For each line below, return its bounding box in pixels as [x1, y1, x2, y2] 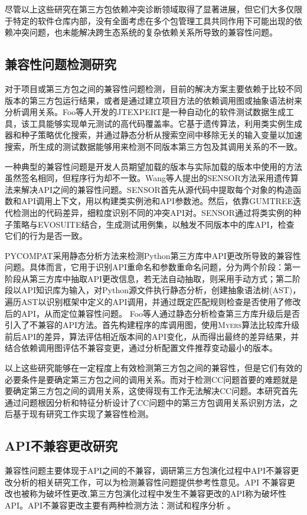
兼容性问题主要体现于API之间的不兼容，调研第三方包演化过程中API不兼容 [5, 464, 291, 477]
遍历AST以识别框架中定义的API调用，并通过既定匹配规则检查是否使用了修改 [5, 296, 301, 308]
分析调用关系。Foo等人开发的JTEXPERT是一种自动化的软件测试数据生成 [5, 106, 286, 118]
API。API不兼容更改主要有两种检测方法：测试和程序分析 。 [5, 499, 236, 511]
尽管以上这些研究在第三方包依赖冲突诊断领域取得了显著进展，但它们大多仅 [5, 3, 294, 15]
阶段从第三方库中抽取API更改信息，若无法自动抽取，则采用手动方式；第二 [5, 272, 293, 284]
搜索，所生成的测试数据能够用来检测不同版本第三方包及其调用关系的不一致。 [5, 140, 302, 152]
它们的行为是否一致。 [5, 229, 87, 242]
